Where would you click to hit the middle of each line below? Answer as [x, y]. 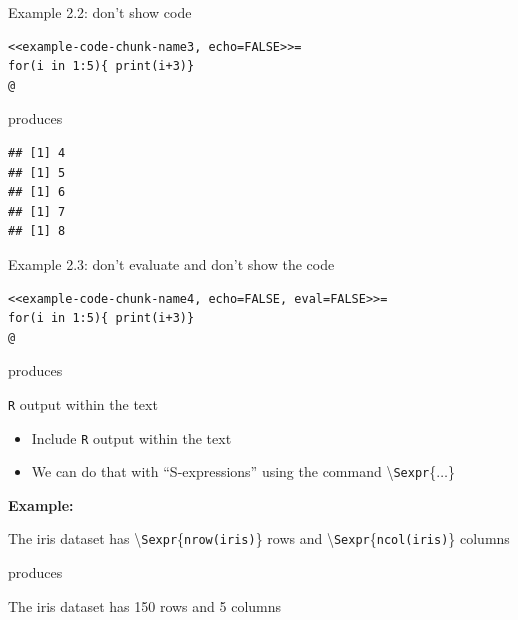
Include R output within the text [131, 437]
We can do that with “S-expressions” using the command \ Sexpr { [234, 471]
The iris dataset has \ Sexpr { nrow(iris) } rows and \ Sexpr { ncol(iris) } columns [259, 538]
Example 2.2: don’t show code [100, 12]
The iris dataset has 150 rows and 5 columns [145, 605]
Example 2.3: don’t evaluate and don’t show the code [171, 263]
